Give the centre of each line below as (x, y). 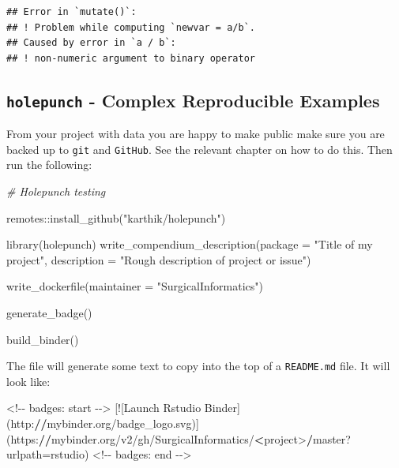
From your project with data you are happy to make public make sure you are (196, 134)
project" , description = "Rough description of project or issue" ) (159, 259)
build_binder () (43, 339)
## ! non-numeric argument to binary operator (131, 58)
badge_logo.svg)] (158, 423)
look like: (28, 381)
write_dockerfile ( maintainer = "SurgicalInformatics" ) (135, 286)
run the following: (49, 165)
